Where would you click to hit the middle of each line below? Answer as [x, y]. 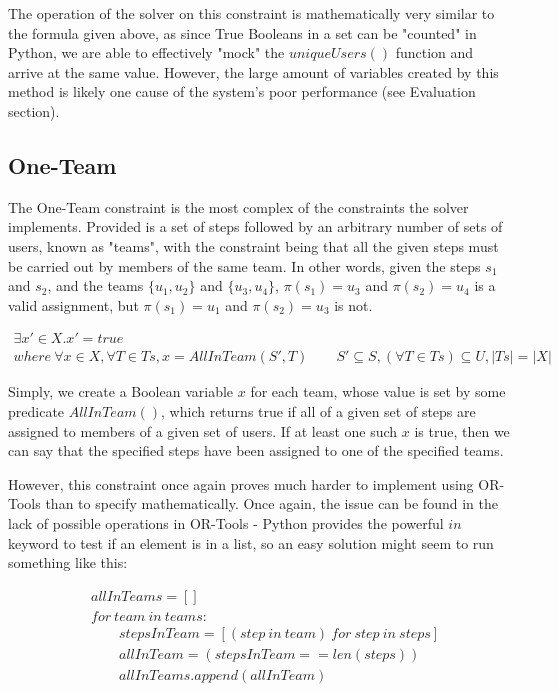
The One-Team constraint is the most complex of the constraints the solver [238, 206]
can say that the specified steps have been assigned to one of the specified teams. [256, 450]
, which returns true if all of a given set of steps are [318, 410]
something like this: [68, 562]
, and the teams [95, 285]
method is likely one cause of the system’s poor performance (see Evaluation [242, 91]
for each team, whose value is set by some [378, 391]
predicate [36, 410]
